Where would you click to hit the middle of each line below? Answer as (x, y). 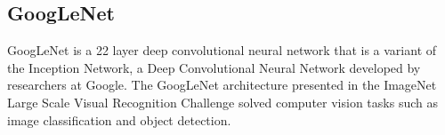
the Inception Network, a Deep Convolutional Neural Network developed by (214, 67)
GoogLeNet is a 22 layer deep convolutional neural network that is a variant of (222, 50)
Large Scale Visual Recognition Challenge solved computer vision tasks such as (222, 102)
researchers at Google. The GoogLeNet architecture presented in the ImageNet (222, 85)
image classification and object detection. (119, 119)
